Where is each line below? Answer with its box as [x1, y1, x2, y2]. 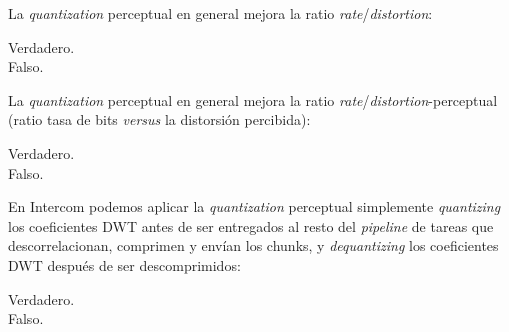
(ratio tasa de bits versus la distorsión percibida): [8, 109, 311, 130]
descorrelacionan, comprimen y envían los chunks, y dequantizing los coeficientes [8, 235, 499, 256]
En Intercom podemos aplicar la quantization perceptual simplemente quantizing [8, 196, 501, 217]
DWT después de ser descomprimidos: [8, 254, 241, 275]
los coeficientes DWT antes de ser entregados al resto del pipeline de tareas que [8, 215, 494, 236]
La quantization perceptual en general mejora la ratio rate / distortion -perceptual [8, 89, 498, 110]
